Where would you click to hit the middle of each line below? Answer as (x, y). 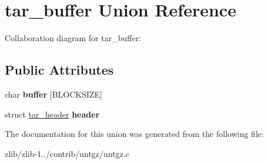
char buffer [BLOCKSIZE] (54, 94)
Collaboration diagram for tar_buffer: (73, 38)
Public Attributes (59, 70)
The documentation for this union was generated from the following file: (134, 134)
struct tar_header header (52, 114)
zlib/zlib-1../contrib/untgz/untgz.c (67, 153)
